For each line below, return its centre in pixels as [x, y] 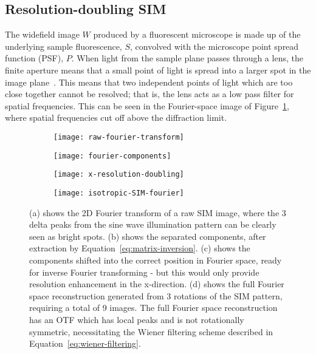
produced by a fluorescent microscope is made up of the [197, 34]
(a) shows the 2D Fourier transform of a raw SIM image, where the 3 [158, 212]
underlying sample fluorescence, [64, 46]
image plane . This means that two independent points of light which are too [149, 82]
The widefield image [42, 34]
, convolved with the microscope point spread [215, 46]
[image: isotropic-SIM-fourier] [119, 193]
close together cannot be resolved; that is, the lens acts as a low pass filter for [149, 94]
